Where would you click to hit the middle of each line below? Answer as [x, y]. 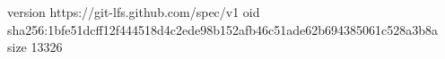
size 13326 [35, 47]
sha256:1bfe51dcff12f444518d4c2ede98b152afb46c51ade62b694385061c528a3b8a [222, 29]
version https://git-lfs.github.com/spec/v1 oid [134, 12]
